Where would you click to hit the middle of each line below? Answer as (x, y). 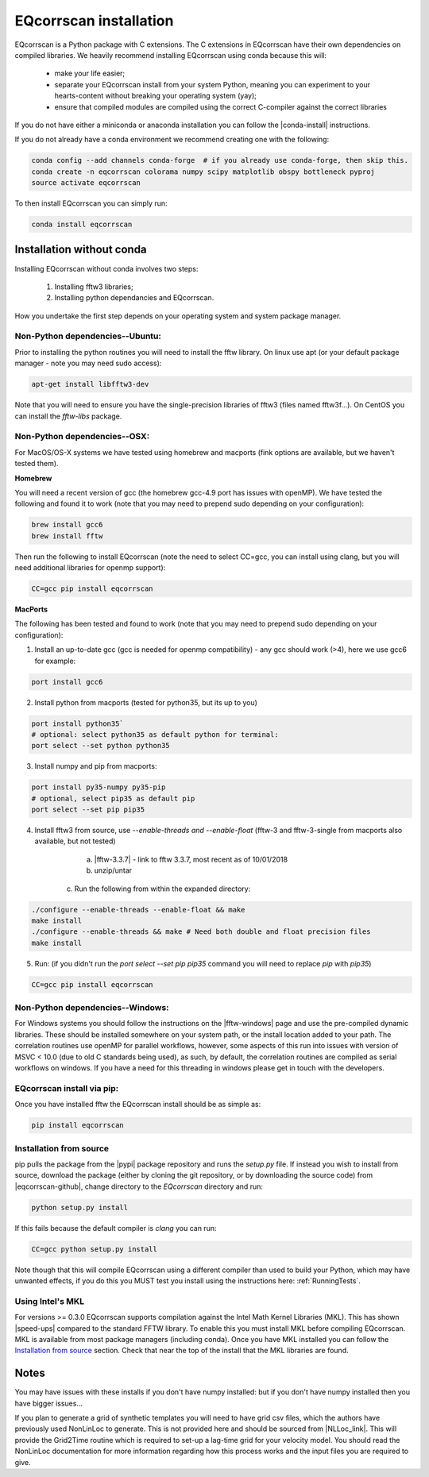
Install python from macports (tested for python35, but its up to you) (146, 702)
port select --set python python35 (100, 746)
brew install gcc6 (67, 525)
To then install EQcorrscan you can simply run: (91, 203)
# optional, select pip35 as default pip (113, 798)
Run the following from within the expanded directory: (162, 889)
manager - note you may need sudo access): (88, 363)
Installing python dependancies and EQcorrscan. (134, 298)
